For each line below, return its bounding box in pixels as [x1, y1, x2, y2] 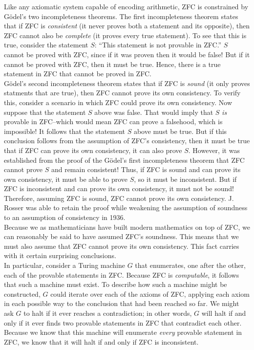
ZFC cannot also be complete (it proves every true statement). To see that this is [4, 30, 247, 40]
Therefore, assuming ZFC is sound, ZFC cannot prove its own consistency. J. [4, 193, 234, 203]
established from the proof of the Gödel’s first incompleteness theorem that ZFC [4, 154, 245, 165]
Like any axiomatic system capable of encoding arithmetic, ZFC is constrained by [4, 1, 249, 11]
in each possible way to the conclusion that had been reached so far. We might [4, 298, 239, 308]
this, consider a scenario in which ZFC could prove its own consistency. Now [4, 97, 233, 107]
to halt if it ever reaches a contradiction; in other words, [23, 308, 192, 318]
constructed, [4, 288, 41, 299]
